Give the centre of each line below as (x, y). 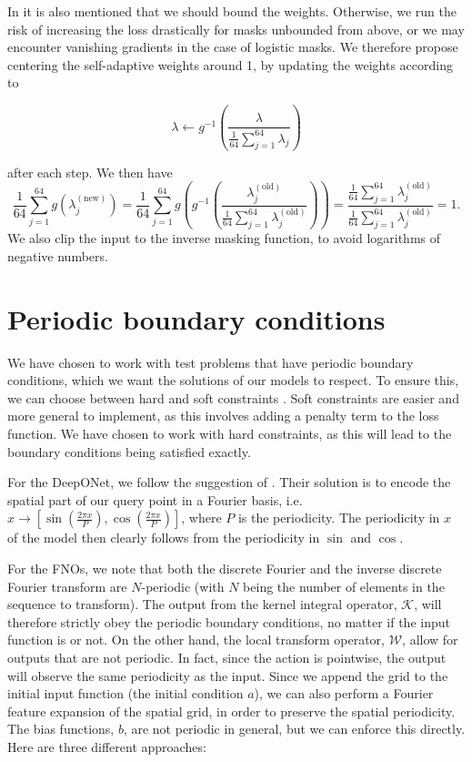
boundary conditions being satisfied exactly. (129, 451)
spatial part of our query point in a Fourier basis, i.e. (155, 499)
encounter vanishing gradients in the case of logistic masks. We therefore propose (233, 47)
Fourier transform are (67, 586)
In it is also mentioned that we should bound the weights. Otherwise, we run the (232, 11)
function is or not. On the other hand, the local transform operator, (196, 640)
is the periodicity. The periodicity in (339, 518)
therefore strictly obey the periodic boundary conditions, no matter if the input (229, 621)
